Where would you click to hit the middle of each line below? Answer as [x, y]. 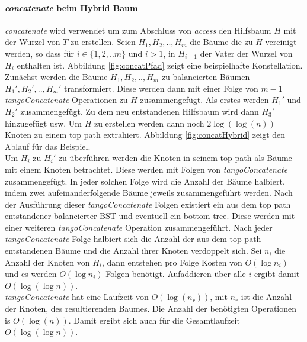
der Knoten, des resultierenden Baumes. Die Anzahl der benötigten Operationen [151, 309]
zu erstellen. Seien [103, 42]
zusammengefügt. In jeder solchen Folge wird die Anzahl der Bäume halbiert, [145, 181]
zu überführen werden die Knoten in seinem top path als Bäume [175, 158]
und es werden [31, 274]
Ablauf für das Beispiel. [48, 146]
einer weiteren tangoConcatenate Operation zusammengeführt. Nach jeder [139, 227]
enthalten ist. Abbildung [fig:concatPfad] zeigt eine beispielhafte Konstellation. [160, 65]
